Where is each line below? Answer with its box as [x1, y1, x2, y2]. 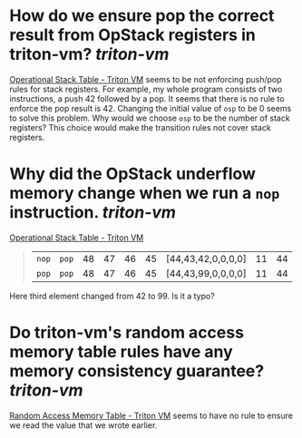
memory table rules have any [9, 342, 233, 363]
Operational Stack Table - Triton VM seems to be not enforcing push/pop [9, 73, 283, 84]
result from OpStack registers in [9, 24, 256, 45]
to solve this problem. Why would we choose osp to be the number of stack [9, 112, 290, 123]
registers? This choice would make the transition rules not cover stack [9, 122, 272, 132]
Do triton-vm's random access [9, 323, 245, 343]
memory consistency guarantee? [9, 361, 265, 382]
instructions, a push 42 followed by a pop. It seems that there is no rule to [9, 92, 285, 104]
